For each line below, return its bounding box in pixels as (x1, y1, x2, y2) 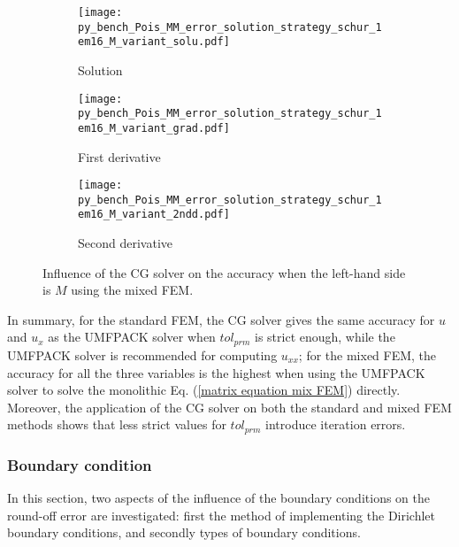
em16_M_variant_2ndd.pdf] (78, 208, 230, 221)
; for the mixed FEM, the (298, 345, 437, 364)
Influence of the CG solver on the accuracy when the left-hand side (42, 263, 406, 281)
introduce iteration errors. (265, 415, 406, 434)
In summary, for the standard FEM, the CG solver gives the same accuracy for (7, 310, 435, 328)
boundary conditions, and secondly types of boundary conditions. (7, 523, 361, 542)
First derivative (78, 147, 161, 166)
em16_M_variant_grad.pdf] (78, 121, 230, 135)
